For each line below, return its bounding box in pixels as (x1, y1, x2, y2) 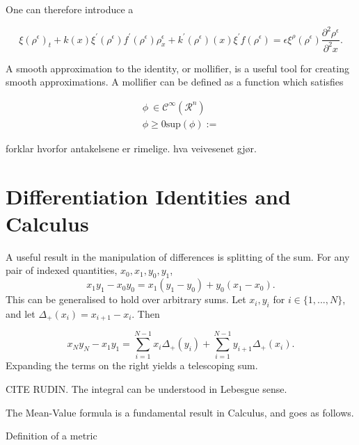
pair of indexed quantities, (6, 263, 118, 277)
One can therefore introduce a (6, 2, 134, 16)
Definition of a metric (6, 428, 97, 443)
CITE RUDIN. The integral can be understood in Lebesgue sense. (6, 382, 287, 396)
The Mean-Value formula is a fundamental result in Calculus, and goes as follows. (6, 405, 354, 419)
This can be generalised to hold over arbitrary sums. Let (6, 292, 246, 307)
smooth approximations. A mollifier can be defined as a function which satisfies (6, 74, 344, 89)
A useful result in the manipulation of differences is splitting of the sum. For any (6, 249, 350, 264)
